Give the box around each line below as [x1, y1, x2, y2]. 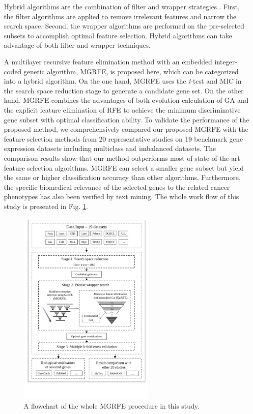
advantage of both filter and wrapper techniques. [4, 40, 151, 50]
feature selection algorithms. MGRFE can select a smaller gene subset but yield [4, 162, 244, 173]
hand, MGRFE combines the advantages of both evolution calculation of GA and [4, 95, 249, 105]
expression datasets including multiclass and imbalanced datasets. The [4, 143, 216, 153]
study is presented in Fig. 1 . [4, 201, 88, 211]
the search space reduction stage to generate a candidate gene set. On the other [4, 85, 244, 95]
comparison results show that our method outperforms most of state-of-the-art [4, 152, 240, 163]
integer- [214, 56, 237, 66]
